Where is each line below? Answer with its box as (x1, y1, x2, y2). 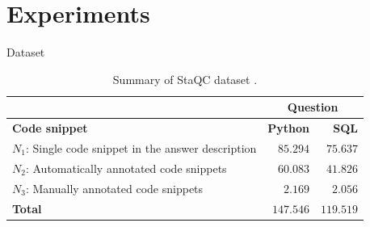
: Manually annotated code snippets (25, 179, 204, 196)
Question (287, 99, 338, 116)
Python (267, 120, 310, 137)
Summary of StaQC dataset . (112, 70, 258, 87)
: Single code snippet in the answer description (25, 140, 257, 156)
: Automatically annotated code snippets (25, 159, 227, 176)
